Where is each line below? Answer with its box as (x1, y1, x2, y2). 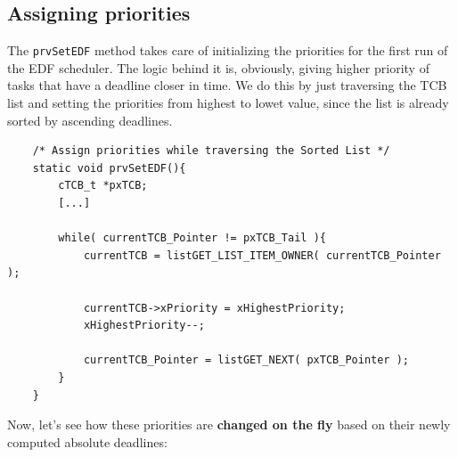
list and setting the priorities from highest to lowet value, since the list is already (7, 94, 449, 112)
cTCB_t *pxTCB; (58, 179, 148, 192)
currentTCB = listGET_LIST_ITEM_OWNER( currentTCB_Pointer (83, 249, 441, 262)
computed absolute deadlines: (7, 432, 168, 451)
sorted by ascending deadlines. (7, 110, 173, 129)
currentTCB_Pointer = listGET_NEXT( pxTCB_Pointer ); (83, 354, 410, 367)
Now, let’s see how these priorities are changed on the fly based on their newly (7, 415, 451, 434)
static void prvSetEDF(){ (32, 161, 186, 175)
